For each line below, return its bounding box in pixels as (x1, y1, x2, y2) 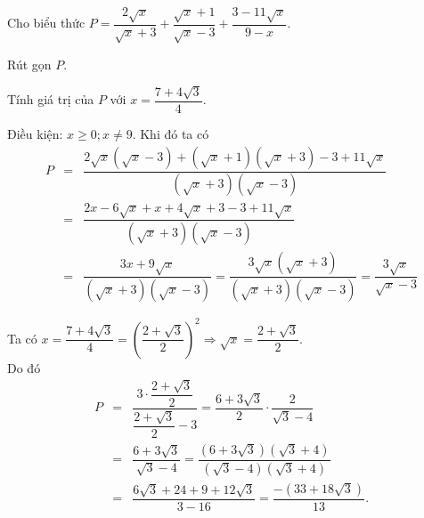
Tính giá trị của (7, 90, 94, 109)
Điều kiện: (7, 125, 63, 142)
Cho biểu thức (7, 13, 86, 32)
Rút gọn (7, 54, 52, 73)
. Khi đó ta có (132, 125, 209, 142)
